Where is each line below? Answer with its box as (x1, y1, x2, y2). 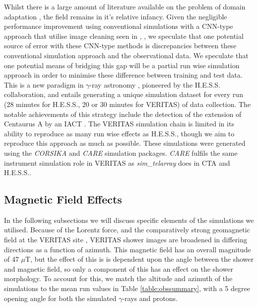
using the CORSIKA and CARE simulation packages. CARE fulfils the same (4, 147, 238, 158)
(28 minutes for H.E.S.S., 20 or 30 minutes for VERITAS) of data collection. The (4, 99, 251, 109)
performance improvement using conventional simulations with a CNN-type (4, 21, 233, 31)
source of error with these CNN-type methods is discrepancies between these (4, 40, 237, 51)
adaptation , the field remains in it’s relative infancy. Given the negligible (4, 11, 227, 21)
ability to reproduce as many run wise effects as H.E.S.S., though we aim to (4, 128, 235, 138)
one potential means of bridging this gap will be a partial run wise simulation (4, 60, 240, 70)
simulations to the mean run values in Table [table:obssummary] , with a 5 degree (4, 283, 250, 294)
